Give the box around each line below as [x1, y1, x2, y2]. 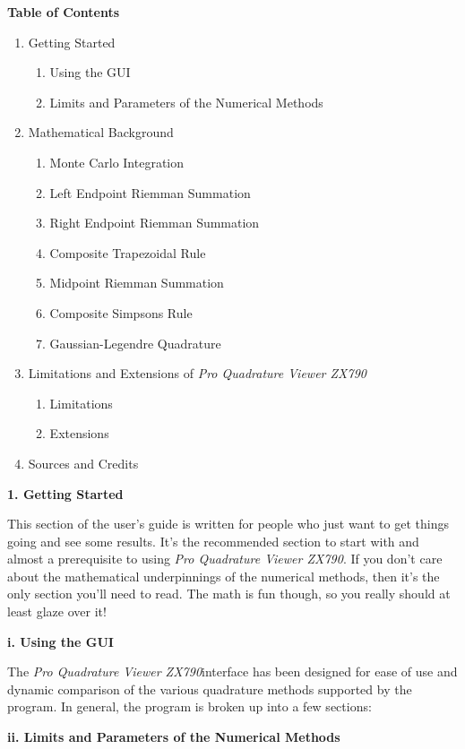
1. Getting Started [7, 484, 124, 503]
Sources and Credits [28, 453, 139, 472]
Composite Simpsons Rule [49, 303, 193, 322]
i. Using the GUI [7, 632, 114, 650]
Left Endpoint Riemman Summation [49, 183, 251, 202]
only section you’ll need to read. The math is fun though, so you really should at [7, 584, 451, 603]
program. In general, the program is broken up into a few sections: [7, 697, 372, 716]
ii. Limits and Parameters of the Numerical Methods [7, 727, 340, 746]
